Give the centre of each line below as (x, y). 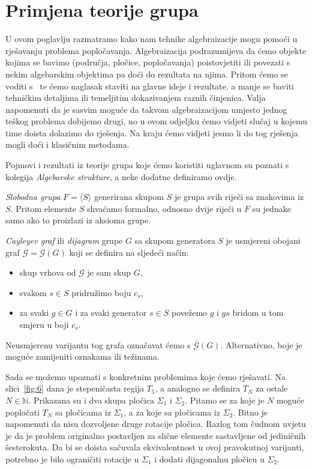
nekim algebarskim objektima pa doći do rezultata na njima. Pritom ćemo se (147, 74)
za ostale (272, 388)
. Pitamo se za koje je (225, 400)
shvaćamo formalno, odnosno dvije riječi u (164, 208)
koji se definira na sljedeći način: (129, 252)
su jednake (271, 208)
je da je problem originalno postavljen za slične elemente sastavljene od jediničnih (156, 435)
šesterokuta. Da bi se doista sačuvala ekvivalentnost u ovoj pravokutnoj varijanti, (155, 447)
